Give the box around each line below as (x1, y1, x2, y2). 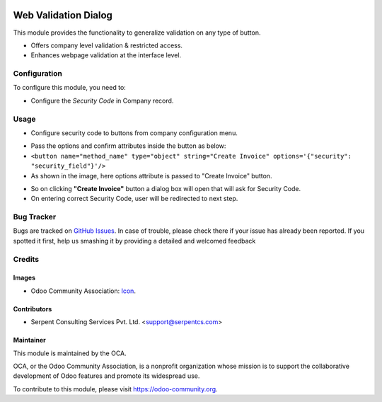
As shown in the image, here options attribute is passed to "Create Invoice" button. (30, 171, 272, 180)
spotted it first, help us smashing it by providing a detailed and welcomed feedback (13, 236, 256, 245)
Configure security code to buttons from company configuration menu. (30, 128, 238, 137)
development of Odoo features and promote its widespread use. (13, 372, 200, 380)
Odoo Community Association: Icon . (30, 287, 136, 295)
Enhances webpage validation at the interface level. (30, 51, 182, 59)
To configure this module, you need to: (13, 84, 127, 92)
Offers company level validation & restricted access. (30, 41, 183, 50)
